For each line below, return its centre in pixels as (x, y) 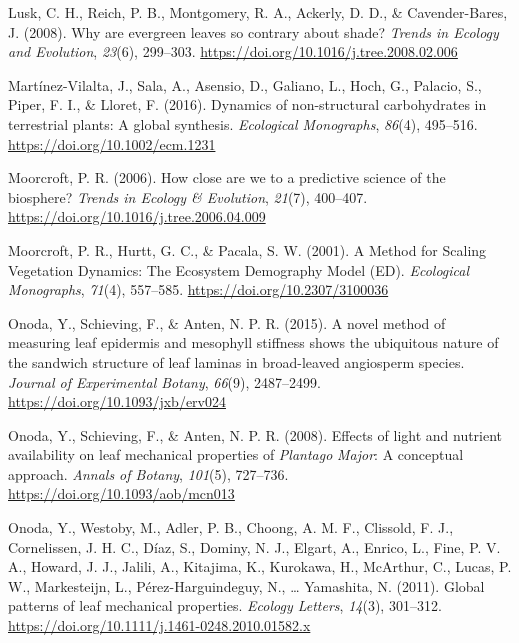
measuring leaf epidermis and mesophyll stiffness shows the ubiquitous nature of (253, 342)
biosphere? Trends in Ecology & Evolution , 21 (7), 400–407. (188, 196)
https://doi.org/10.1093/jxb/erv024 (117, 401)
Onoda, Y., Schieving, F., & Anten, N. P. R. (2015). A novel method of (227, 322)
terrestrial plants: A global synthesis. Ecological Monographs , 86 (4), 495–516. (243, 123)
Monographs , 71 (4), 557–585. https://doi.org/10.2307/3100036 (198, 289)
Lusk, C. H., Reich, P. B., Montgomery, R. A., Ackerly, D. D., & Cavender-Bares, (258, 12)
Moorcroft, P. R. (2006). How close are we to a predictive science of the (227, 177)
